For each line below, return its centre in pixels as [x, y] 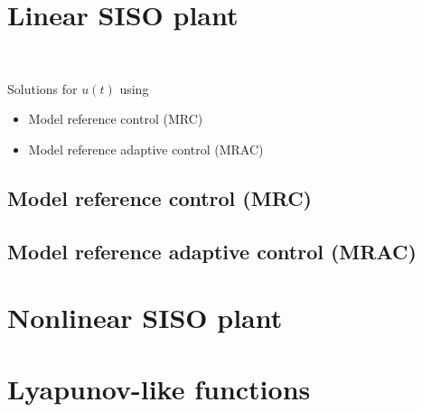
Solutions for [42, 88]
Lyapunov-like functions [159, 388]
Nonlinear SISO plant [145, 318]
